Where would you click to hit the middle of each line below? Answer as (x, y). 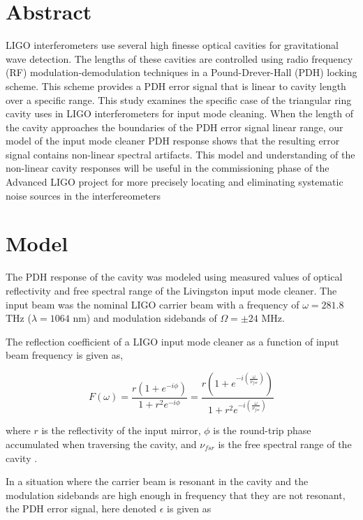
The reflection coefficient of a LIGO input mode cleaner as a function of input (172, 341)
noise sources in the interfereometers (83, 195)
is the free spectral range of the (285, 444)
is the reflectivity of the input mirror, (121, 430)
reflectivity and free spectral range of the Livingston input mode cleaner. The (171, 290)
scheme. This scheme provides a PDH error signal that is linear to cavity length (176, 86)
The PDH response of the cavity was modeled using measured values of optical (174, 277)
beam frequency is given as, (65, 355)
